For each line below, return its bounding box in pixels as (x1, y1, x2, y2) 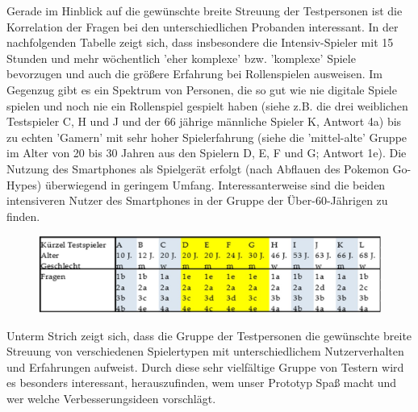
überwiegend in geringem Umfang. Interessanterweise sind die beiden (44, 176, 386, 193)
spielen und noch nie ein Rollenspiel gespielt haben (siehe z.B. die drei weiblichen (6, 97, 408, 114)
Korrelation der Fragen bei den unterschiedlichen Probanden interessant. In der (6, 18, 399, 35)
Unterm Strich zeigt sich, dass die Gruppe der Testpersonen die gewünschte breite (6, 327, 412, 343)
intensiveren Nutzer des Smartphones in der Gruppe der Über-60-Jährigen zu (6, 192, 388, 209)
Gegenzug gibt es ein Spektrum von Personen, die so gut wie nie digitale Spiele (6, 81, 397, 98)
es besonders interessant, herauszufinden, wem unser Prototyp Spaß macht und (6, 374, 397, 391)
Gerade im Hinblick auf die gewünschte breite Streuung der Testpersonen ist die (6, 2, 403, 19)
